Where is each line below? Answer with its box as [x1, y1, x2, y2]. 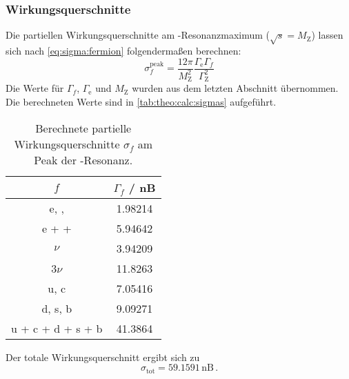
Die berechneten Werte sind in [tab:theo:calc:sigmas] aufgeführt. [6, 95, 277, 109]
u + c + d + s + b [11, 320, 103, 336]
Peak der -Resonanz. [34, 151, 133, 168]
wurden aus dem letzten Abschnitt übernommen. [132, 81, 339, 95]
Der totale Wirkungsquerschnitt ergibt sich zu [6, 349, 200, 364]
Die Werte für [6, 81, 64, 95]
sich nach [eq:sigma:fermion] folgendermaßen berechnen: [6, 43, 241, 57]
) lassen [311, 28, 343, 42]
